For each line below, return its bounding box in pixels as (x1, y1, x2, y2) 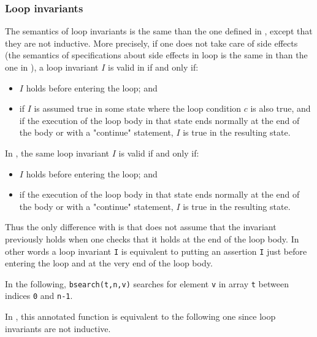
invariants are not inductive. (5, 322, 111, 335)
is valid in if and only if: (108, 61, 199, 73)
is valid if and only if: (118, 146, 199, 159)
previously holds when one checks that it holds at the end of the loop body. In (5, 232, 299, 245)
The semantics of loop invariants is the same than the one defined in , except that (5, 25, 313, 37)
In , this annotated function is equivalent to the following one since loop (5, 310, 276, 323)
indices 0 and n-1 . (5, 289, 73, 302)
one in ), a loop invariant (5, 61, 99, 73)
